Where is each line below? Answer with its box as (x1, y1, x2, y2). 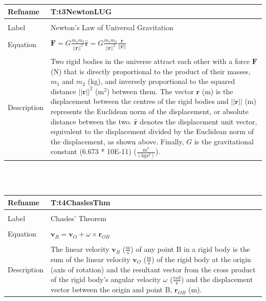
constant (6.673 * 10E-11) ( (50, 146, 137, 157)
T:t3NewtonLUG (50, 6, 112, 16)
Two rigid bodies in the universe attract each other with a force (50, 56, 250, 67)
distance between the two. (50, 116, 132, 126)
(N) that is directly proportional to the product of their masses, (50, 66, 251, 76)
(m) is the (202, 85, 233, 96)
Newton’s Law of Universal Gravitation (50, 21, 174, 32)
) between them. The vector (106, 85, 194, 96)
